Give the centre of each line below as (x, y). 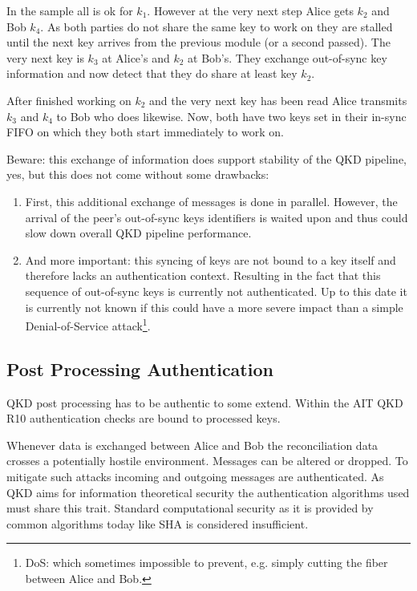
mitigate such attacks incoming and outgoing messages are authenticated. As (195, 476)
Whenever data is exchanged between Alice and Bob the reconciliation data (192, 445)
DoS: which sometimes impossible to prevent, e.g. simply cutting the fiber (206, 563)
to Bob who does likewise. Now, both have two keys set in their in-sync (231, 116)
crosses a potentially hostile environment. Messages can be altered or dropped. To (207, 461)
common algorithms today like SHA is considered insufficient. (158, 523)
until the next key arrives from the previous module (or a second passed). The (198, 42)
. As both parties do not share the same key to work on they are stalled (217, 26)
